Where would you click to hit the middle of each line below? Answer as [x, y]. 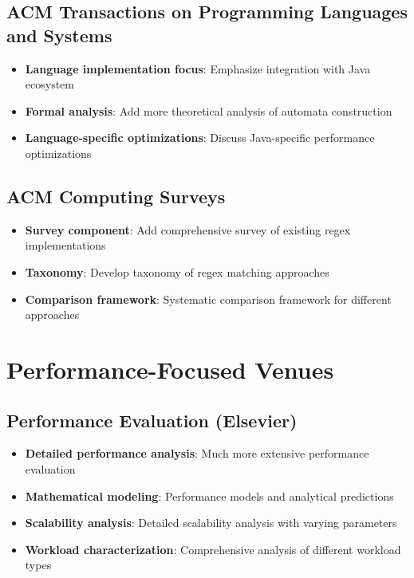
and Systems [59, 35]
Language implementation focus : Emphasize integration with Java [198, 68]
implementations [65, 245]
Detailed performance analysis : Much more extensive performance [197, 453]
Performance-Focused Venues [170, 369]
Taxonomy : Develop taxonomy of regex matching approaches [177, 271]
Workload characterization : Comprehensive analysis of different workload [213, 549]
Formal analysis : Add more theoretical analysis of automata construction [209, 110]
